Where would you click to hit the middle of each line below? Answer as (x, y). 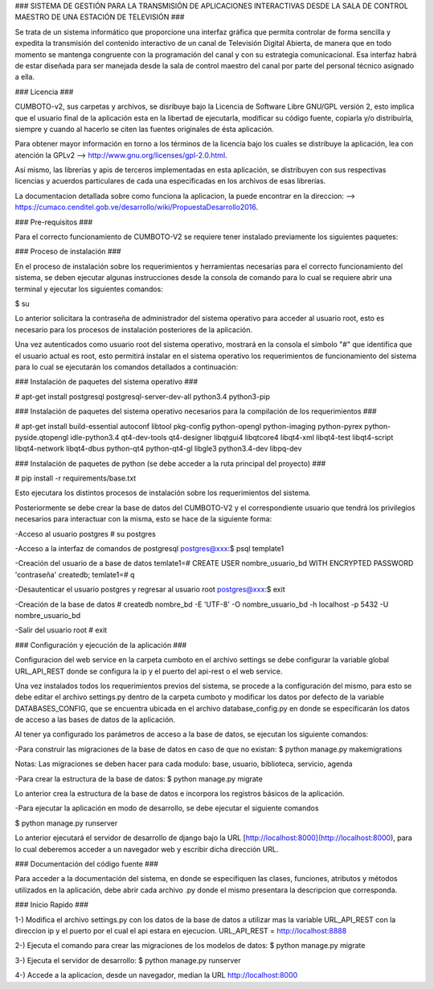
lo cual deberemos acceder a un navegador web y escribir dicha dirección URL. (147, 849)
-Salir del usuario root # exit (61, 630)
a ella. (25, 77)
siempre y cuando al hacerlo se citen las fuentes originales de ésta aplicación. (144, 129)
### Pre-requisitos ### (54, 222)
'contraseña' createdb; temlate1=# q (75, 575)
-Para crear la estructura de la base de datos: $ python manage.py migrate (139, 779)
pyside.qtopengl (42, 437)
